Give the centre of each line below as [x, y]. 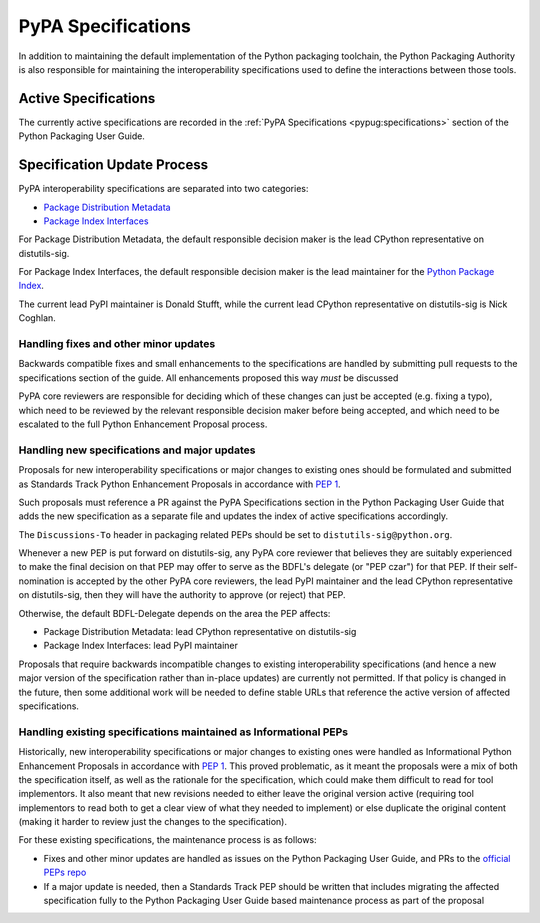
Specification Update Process [113, 165]
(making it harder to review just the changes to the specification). [153, 822]
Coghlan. [37, 318]
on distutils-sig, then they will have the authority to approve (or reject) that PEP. [182, 595]
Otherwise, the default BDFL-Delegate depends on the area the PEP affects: [174, 613]
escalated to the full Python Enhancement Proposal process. [143, 424]
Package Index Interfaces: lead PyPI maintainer [141, 646]
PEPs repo [65, 872]
